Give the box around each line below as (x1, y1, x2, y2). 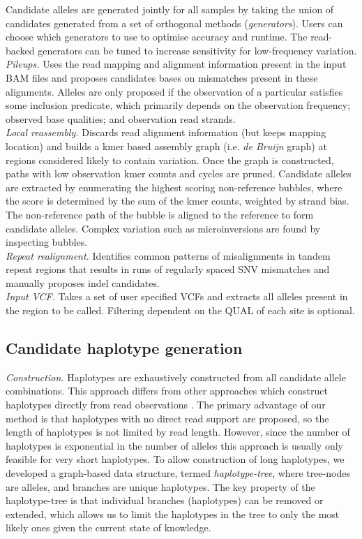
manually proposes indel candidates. (6, 275, 160, 290)
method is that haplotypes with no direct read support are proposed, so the (6, 411, 329, 425)
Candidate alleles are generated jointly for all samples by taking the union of (6, 2, 334, 16)
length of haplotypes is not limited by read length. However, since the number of (6, 424, 350, 439)
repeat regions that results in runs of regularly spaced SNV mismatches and (6, 262, 330, 276)
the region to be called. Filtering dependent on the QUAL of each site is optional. (6, 303, 355, 318)
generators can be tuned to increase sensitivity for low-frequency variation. (38, 43, 357, 57)
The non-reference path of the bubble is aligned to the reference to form (6, 207, 314, 221)
